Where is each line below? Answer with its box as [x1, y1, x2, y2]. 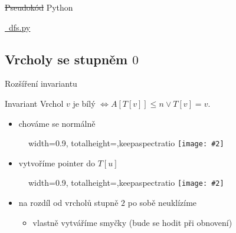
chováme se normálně [18, 117, 96, 129]
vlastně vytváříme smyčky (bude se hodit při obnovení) [32, 216, 232, 228]
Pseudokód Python [5, 1, 73, 13]
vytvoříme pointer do [18, 156, 96, 169]
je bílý [73, 97, 96, 109]
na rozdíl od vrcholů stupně [18, 196, 119, 209]
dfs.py [8, 21, 31, 33]
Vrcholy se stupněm [5, 50, 128, 68]
